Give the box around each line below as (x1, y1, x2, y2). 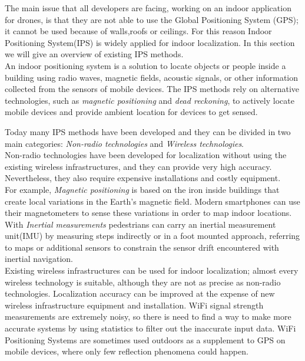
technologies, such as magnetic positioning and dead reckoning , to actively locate (5, 94, 294, 106)
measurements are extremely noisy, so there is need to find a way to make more (5, 310, 291, 323)
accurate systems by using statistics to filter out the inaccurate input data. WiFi (5, 322, 296, 334)
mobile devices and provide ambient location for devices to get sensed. (5, 106, 258, 118)
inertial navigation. (5, 252, 73, 265)
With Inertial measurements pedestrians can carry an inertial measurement (5, 218, 276, 230)
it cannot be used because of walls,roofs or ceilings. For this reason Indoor (5, 25, 272, 37)
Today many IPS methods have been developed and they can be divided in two (5, 125, 291, 137)
